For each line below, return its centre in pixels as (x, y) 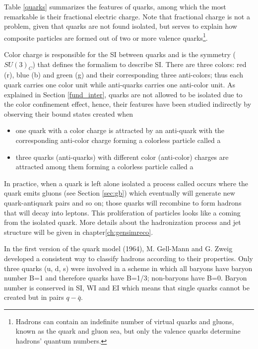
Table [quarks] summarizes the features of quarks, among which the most (115, 6)
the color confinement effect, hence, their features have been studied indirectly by (128, 104)
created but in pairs (34, 297)
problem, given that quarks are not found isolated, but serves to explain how (121, 26)
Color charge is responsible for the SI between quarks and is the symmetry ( (120, 54)
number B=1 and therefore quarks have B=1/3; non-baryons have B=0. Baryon (126, 278)
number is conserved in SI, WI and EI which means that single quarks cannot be (127, 287)
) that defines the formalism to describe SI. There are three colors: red (139, 64)
